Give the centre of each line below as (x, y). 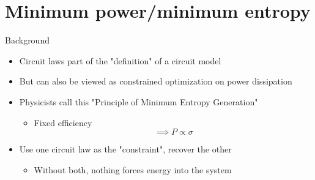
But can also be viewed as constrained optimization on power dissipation (156, 81)
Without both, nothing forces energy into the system (133, 169)
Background (27, 40)
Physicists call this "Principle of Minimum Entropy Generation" (139, 101)
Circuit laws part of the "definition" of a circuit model (120, 60)
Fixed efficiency (63, 122)
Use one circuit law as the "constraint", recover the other (125, 149)
